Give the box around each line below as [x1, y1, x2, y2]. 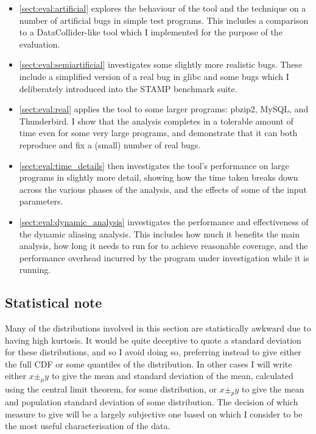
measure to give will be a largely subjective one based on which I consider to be [5, 407, 303, 420]
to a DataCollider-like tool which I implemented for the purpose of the [19, 26, 283, 38]
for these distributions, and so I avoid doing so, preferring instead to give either [5, 345, 301, 358]
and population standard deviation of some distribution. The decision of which [5, 396, 298, 408]
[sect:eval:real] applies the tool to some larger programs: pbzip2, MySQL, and [19, 103, 309, 115]
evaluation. [19, 37, 60, 50]
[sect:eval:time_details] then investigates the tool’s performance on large [19, 159, 289, 172]
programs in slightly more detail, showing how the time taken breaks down [19, 171, 298, 184]
